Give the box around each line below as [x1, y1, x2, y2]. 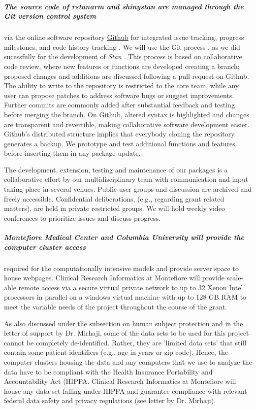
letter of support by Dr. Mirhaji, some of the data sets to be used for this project [4, 328, 249, 338]
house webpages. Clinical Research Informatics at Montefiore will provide [4, 273, 224, 283]
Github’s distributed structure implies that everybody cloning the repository [4, 129, 235, 139]
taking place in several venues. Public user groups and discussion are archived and [4, 184, 252, 194]
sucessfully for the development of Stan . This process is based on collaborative [4, 51, 242, 62]
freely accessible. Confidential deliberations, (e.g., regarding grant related [4, 193, 224, 204]
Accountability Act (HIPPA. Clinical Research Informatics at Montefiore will [4, 376, 236, 386]
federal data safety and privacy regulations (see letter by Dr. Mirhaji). [4, 395, 216, 406]
